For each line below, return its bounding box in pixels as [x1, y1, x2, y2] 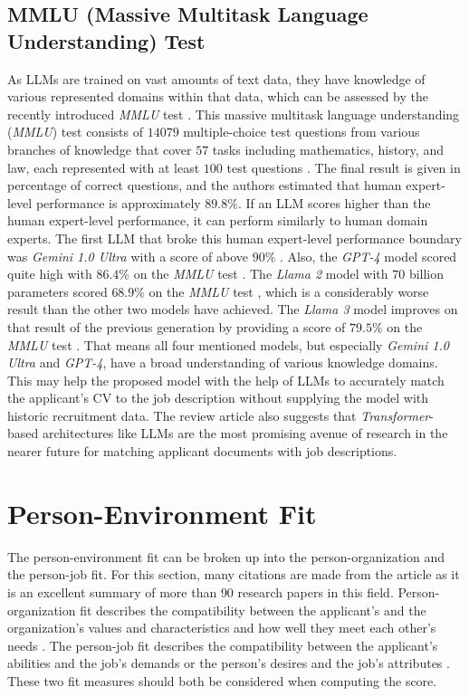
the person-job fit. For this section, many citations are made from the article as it [7, 565, 460, 584]
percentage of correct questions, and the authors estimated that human [7, 176, 402, 195]
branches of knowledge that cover [7, 139, 192, 158]
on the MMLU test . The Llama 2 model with [133, 264, 388, 283]
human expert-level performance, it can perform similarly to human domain [7, 211, 428, 230]
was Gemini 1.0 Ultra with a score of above [7, 246, 248, 265]
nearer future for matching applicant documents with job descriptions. [7, 442, 397, 461]
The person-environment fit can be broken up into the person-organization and [7, 547, 445, 566]
